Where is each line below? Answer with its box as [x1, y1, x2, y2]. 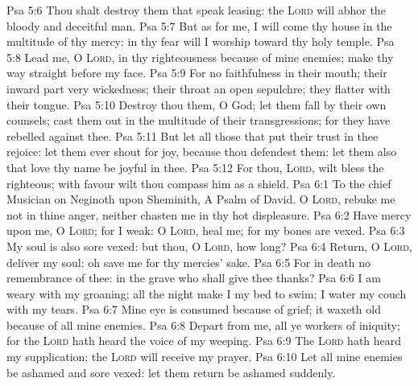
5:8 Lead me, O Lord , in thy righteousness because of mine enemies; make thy [6, 48, 394, 65]
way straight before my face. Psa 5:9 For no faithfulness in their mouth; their [6, 64, 387, 81]
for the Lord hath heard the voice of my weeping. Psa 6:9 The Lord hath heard [6, 332, 402, 349]
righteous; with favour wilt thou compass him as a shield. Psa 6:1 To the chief [6, 175, 391, 191]
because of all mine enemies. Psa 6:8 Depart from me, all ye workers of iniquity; [6, 316, 400, 333]
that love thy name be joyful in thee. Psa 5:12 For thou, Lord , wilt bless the [6, 158, 384, 175]
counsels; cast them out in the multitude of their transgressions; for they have [6, 112, 391, 129]
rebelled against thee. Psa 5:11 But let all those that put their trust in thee [6, 127, 379, 144]
